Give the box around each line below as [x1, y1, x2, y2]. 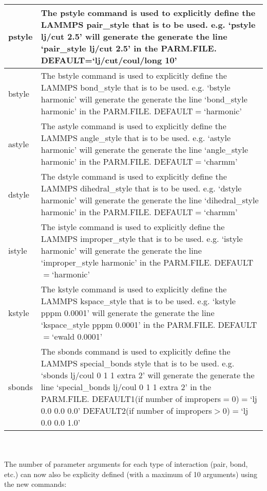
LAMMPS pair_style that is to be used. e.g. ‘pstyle [41, 19, 256, 30]
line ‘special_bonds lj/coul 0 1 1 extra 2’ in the [41, 381, 212, 393]
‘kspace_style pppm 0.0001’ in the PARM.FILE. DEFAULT [41, 319, 257, 330]
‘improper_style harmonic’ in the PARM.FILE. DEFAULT [41, 256, 254, 268]
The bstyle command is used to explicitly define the [41, 69, 227, 81]
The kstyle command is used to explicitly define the [41, 283, 227, 295]
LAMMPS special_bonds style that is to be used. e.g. [41, 357, 235, 369]
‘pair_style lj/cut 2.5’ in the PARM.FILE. [41, 42, 217, 54]
